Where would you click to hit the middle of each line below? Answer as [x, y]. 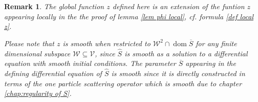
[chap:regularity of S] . [38, 93]
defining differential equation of [53, 73]
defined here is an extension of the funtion [178, 6]
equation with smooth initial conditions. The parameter [90, 63]
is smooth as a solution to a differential [186, 53]
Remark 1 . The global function [54, 6]
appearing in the [211, 63]
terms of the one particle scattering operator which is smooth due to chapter [123, 83]
